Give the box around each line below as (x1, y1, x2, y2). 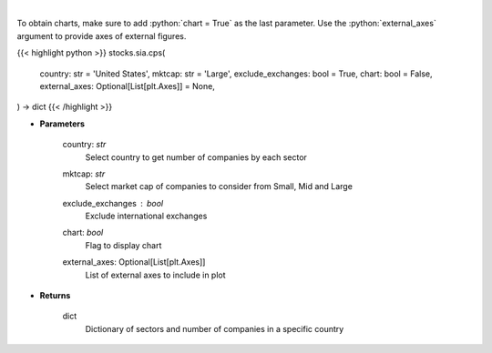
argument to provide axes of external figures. (16, 30, 187, 41)
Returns (39, 290, 71, 301)
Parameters (39, 118, 86, 129)
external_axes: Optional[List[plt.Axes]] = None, (39, 80, 216, 91)
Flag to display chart (85, 239, 162, 250)
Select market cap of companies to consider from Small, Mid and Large (85, 181, 353, 192)
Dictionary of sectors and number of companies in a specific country (85, 323, 344, 334)
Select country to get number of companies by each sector (85, 151, 307, 163)
